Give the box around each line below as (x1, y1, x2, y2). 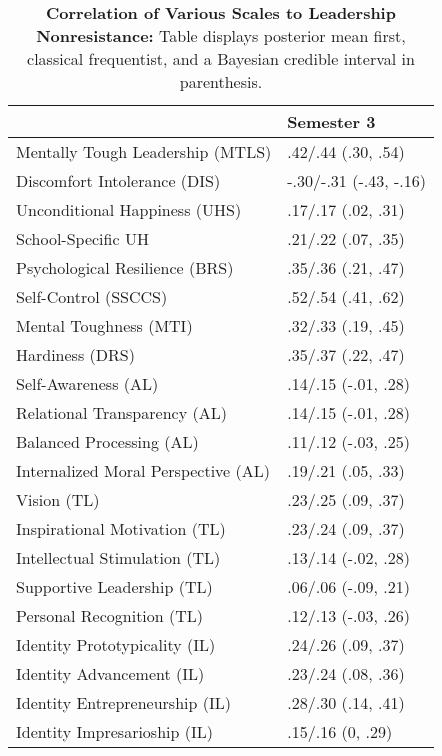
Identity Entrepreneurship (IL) (16, 691, 231, 714)
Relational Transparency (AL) (16, 401, 227, 424)
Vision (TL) (16, 488, 100, 511)
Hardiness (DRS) (16, 343, 135, 366)
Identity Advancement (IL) (16, 662, 205, 685)
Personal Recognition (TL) (16, 604, 204, 627)
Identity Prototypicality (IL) (16, 633, 216, 656)
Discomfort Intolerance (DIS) (16, 169, 221, 192)
